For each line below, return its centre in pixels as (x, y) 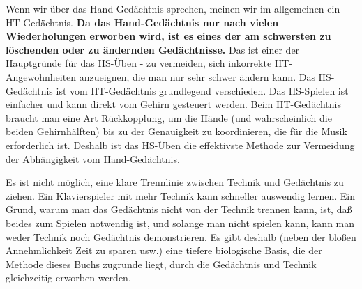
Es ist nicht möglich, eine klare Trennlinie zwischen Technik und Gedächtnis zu (175, 182)
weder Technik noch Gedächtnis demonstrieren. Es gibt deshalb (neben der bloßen (181, 236)
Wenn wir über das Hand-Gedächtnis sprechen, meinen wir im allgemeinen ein (173, 8)
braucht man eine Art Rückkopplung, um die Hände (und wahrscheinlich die (169, 117)
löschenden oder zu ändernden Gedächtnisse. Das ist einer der (153, 49)
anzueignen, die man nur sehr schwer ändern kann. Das (197, 76)
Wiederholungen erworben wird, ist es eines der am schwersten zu (168, 36)
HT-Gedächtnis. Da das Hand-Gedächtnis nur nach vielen (142, 22)
